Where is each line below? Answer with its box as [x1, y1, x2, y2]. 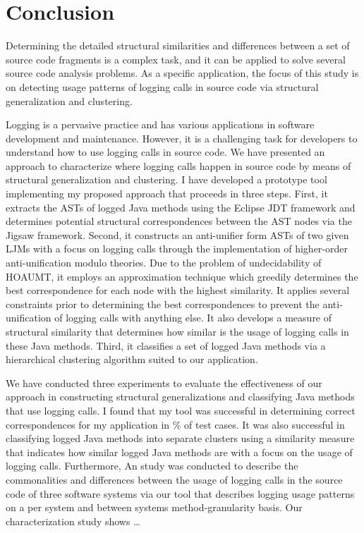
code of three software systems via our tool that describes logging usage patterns [6, 486, 355, 501]
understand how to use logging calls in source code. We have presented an [6, 145, 325, 159]
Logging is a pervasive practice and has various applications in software [6, 117, 315, 132]
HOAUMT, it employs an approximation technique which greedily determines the [6, 269, 358, 283]
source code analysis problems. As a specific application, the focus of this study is [6, 66, 359, 80]
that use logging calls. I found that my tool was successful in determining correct [6, 403, 356, 417]
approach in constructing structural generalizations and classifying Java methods [6, 389, 355, 404]
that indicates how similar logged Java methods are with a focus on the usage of [6, 444, 353, 459]
